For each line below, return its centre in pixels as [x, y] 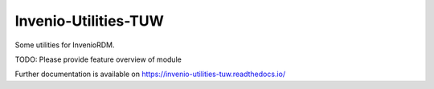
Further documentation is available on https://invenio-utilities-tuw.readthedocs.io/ [150, 74]
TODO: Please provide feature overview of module [98, 59]
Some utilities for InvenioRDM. [65, 45]
